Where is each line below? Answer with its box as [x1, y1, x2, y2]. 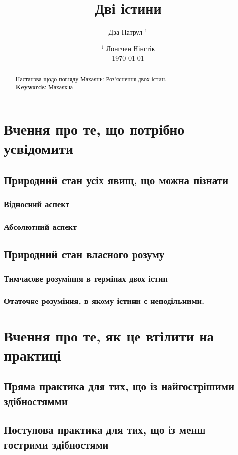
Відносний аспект [4, 198, 69, 210]
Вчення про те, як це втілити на [4, 325, 214, 345]
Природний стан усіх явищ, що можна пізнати [4, 172, 229, 187]
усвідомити [4, 138, 74, 158]
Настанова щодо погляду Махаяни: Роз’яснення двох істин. [15, 75, 167, 83]
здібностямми [4, 393, 68, 408]
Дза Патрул [108, 27, 143, 37]
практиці [4, 344, 61, 365]
